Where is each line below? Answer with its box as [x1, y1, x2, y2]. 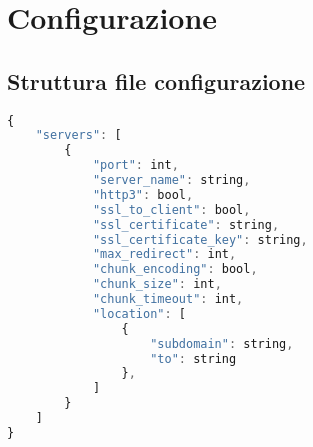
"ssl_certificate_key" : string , [92, 232, 308, 247]
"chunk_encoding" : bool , [92, 262, 258, 277]
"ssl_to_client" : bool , [92, 202, 251, 217]
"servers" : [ [35, 128, 122, 143]
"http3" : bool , [92, 187, 194, 202]
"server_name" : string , [92, 173, 251, 188]
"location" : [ [92, 306, 186, 321]
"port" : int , [92, 158, 179, 173]
